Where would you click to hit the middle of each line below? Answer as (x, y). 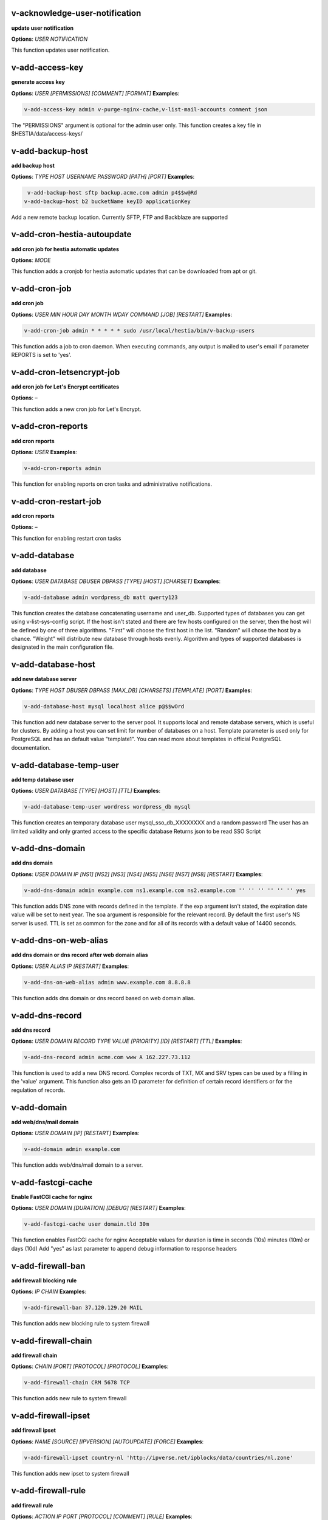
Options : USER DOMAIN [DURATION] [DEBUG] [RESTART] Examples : (99, 1208)
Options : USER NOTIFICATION (50, 39)
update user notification (43, 28)
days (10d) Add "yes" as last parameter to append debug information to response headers (124, 1248)
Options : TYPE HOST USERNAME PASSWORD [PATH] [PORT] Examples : (103, 177)
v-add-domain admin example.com (72, 1149)
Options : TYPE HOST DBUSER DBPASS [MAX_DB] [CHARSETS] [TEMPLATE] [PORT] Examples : (132, 690)
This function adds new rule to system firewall (69, 1398)
